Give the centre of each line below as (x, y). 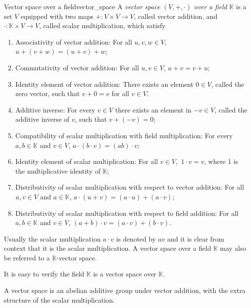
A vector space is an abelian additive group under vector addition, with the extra (125, 290)
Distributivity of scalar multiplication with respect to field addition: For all (127, 213)
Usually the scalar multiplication (52, 238)
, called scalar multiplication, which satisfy (102, 25)
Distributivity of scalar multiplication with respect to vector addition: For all (130, 187)
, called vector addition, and (176, 16)
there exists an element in (153, 109)
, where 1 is (221, 161)
